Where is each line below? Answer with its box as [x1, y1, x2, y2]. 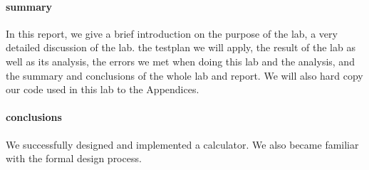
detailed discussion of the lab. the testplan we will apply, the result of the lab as [6, 40, 355, 55]
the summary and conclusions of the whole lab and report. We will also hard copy [6, 68, 363, 83]
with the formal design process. [6, 151, 142, 166]
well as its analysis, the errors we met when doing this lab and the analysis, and [6, 53, 355, 68]
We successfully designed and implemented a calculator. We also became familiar [6, 137, 359, 152]
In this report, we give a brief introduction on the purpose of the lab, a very [6, 26, 338, 41]
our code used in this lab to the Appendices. [6, 82, 199, 97]
